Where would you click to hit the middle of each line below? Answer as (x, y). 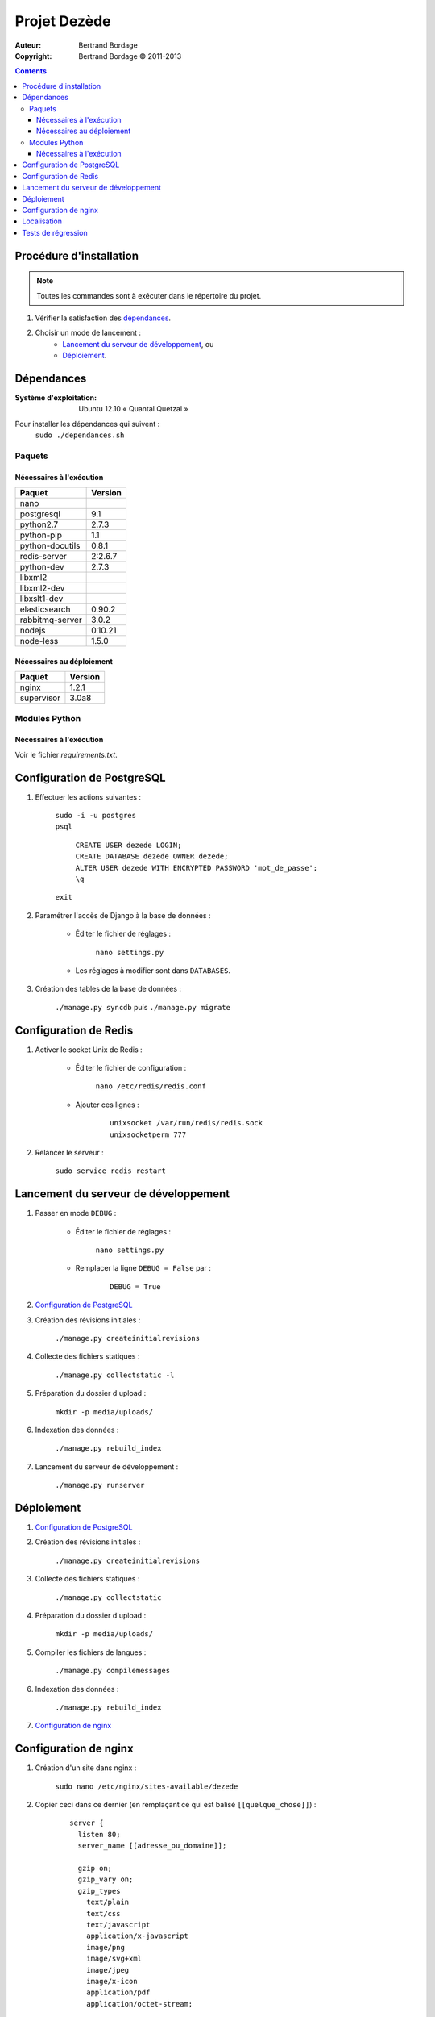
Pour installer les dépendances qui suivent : (87, 424)
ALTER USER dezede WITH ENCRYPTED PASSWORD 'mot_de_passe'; (197, 868)
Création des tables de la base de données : (108, 989)
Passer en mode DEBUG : (76, 1213)
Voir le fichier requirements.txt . (66, 754)
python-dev (42, 567)
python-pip (41, 535)
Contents (31, 71)
